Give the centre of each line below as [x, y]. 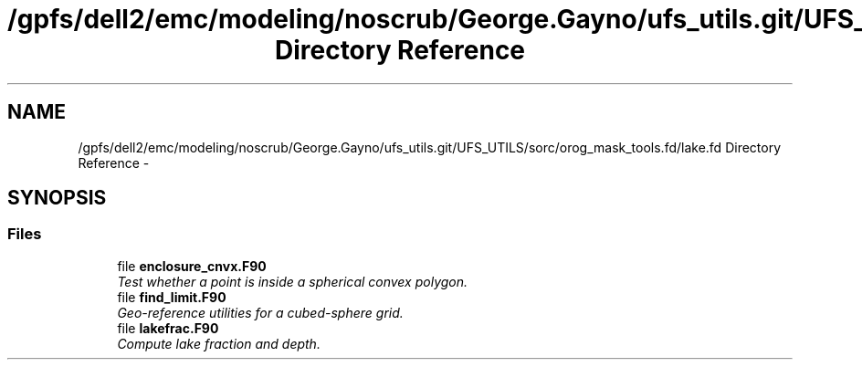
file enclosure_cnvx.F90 [192, 266]
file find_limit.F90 [172, 297]
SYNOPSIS [57, 198]
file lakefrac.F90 [168, 328]
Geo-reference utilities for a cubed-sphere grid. [260, 312]
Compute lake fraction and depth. [219, 343]
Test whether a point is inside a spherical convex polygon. [293, 281]
